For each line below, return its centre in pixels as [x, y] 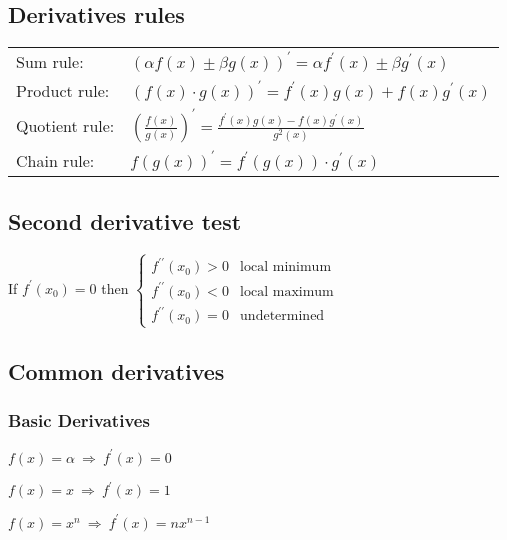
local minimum [286, 267]
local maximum [287, 291]
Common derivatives [116, 370]
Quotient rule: [65, 126]
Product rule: [63, 91]
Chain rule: [55, 161]
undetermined [282, 316]
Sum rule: [50, 62]
